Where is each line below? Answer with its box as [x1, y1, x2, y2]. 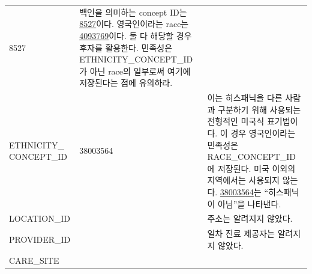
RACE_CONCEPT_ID [207, 150, 296, 163]
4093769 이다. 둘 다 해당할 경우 [79, 29, 192, 41]
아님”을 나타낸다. [217, 197, 281, 210]
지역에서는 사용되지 [207, 174, 280, 186]
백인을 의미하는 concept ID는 [79, 5, 187, 18]
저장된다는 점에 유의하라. [79, 76, 173, 89]
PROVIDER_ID [9, 233, 71, 245]
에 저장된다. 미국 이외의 [207, 162, 296, 174]
